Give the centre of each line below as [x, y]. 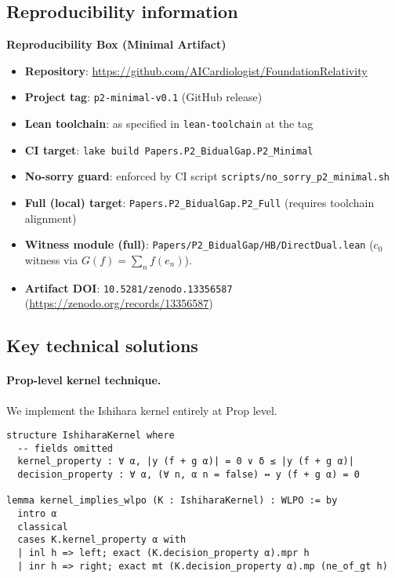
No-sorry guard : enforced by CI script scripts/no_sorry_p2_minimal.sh [207, 176]
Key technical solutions [102, 345]
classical [43, 527]
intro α [37, 514]
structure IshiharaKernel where [91, 436]
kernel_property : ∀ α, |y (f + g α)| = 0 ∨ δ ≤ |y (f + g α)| [186, 462]
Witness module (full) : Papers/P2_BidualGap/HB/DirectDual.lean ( [199, 244]
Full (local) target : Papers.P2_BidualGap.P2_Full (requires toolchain [199, 203]
